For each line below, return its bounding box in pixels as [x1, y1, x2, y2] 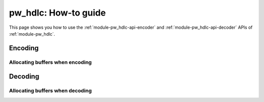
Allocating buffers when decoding [9, 87, 92, 94]
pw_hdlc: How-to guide [9, 7, 106, 18]
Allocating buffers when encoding [9, 59, 92, 65]
